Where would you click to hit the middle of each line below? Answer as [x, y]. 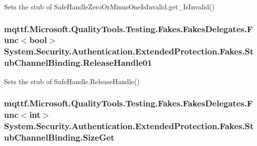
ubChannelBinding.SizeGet [59, 137]
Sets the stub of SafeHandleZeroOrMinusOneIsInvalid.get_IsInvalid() [109, 6]
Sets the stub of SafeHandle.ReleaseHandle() [72, 81]
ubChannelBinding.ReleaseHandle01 [78, 63]
